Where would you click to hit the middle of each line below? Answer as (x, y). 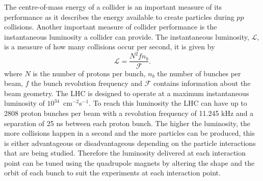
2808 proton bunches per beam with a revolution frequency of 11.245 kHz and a (129, 113)
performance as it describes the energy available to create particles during (119, 17)
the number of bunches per (199, 73)
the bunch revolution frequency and (87, 83)
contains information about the (202, 83)
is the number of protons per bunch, (89, 73)
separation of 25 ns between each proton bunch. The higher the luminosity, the (127, 123)
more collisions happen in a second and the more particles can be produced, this (129, 133)
